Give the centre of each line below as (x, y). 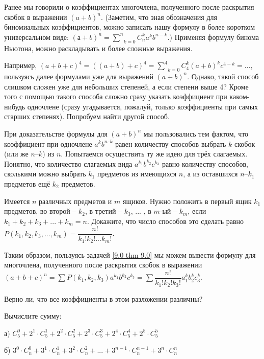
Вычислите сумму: (33, 316)
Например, (21, 65)
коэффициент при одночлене (48, 143)
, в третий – (104, 211)
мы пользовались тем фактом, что (196, 133)
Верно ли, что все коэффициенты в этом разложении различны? (103, 298)
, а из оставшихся (210, 174)
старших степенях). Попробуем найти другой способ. (87, 116)
